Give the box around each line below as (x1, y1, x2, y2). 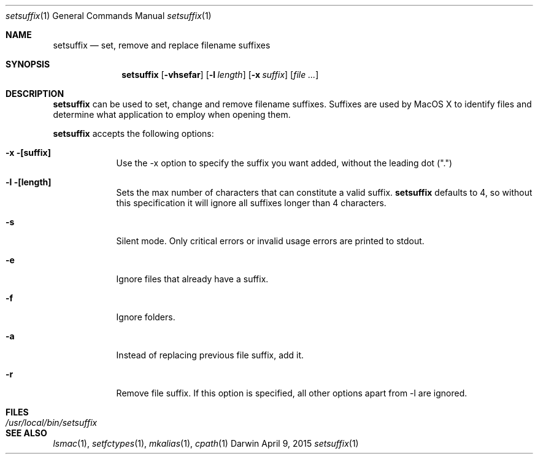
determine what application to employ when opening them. (53, 109, 291, 120)
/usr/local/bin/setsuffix (6, 417, 98, 428)
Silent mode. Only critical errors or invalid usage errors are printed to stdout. (116, 236, 425, 246)
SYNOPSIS (6, 59, 50, 69)
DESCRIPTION (6, 88, 64, 99)
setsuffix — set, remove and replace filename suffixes (53, 40, 271, 50)
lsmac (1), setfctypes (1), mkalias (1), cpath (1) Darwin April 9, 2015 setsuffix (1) (53, 438, 359, 449)
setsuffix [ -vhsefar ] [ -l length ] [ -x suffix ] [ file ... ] (121, 69, 319, 80)
